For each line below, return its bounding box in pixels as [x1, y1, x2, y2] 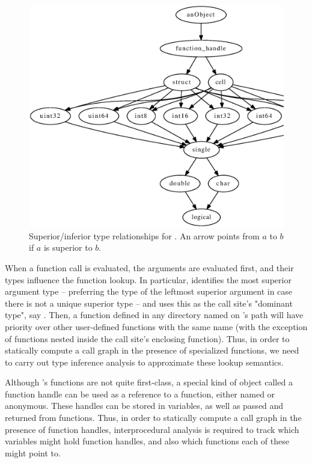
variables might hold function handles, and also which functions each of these [5, 435, 289, 447]
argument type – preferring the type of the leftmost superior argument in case [5, 285, 293, 298]
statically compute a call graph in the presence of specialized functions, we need [5, 344, 299, 357]
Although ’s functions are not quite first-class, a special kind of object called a [5, 376, 293, 388]
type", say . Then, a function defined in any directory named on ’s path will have [5, 308, 304, 321]
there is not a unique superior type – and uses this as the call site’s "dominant [5, 296, 293, 309]
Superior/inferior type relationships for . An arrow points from [29, 229, 260, 242]
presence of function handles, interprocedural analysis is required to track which [5, 423, 299, 435]
